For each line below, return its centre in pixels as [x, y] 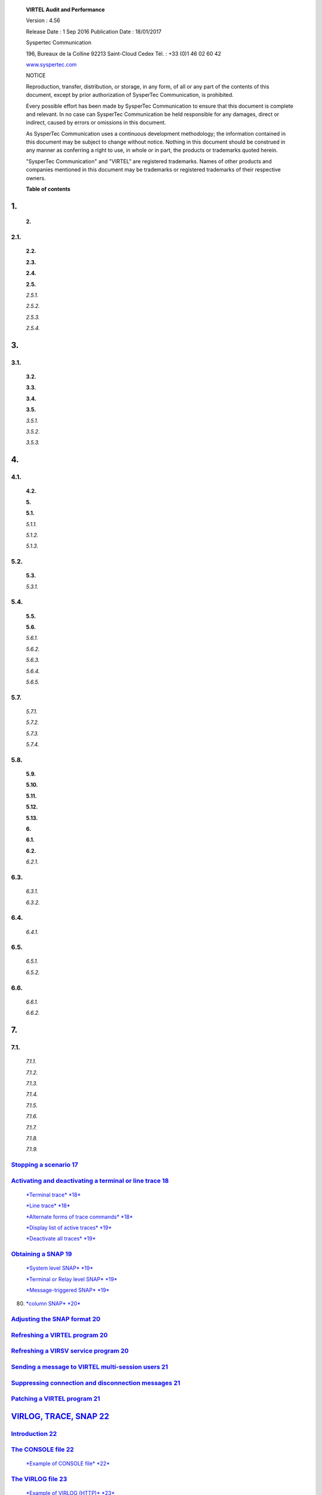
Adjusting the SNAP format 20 [56, 1319]
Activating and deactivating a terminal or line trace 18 [90, 1180]
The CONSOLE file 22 [43, 1450]
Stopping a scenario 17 [45, 1165]
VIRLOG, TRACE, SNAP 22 [60, 1416]
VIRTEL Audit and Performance [65, 10]
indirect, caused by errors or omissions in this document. [96, 123]
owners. [36, 178]
